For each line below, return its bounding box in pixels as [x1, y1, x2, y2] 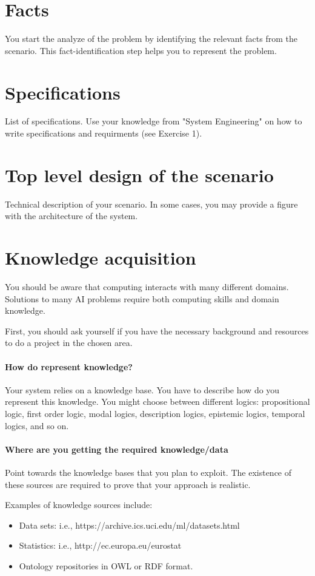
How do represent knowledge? [5, 360, 133, 373]
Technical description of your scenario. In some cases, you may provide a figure [5, 197, 298, 210]
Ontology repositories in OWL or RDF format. [19, 559, 193, 572]
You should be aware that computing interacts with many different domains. [5, 280, 289, 293]
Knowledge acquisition [5, 245, 196, 270]
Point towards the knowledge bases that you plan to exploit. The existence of [5, 466, 292, 478]
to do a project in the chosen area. [5, 336, 133, 349]
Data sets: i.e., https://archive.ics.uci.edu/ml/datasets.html [19, 518, 240, 531]
